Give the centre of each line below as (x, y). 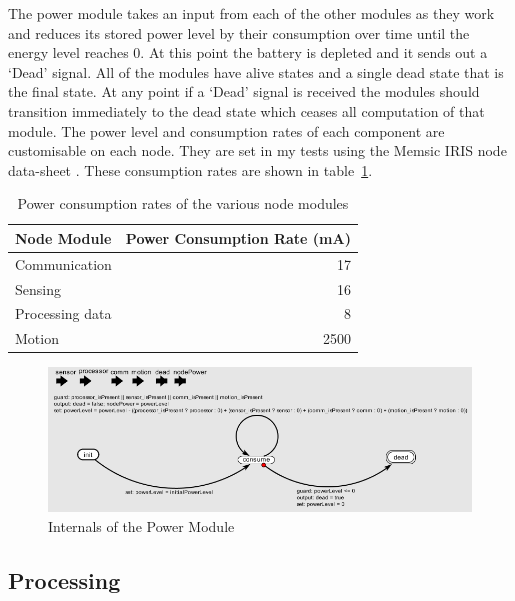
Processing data (63, 313)
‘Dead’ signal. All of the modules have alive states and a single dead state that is (256, 71)
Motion (37, 338)
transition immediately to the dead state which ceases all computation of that (246, 110)
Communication (63, 263)
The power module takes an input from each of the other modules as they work (251, 13)
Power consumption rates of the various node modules (183, 203)
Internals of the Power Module (141, 526)
